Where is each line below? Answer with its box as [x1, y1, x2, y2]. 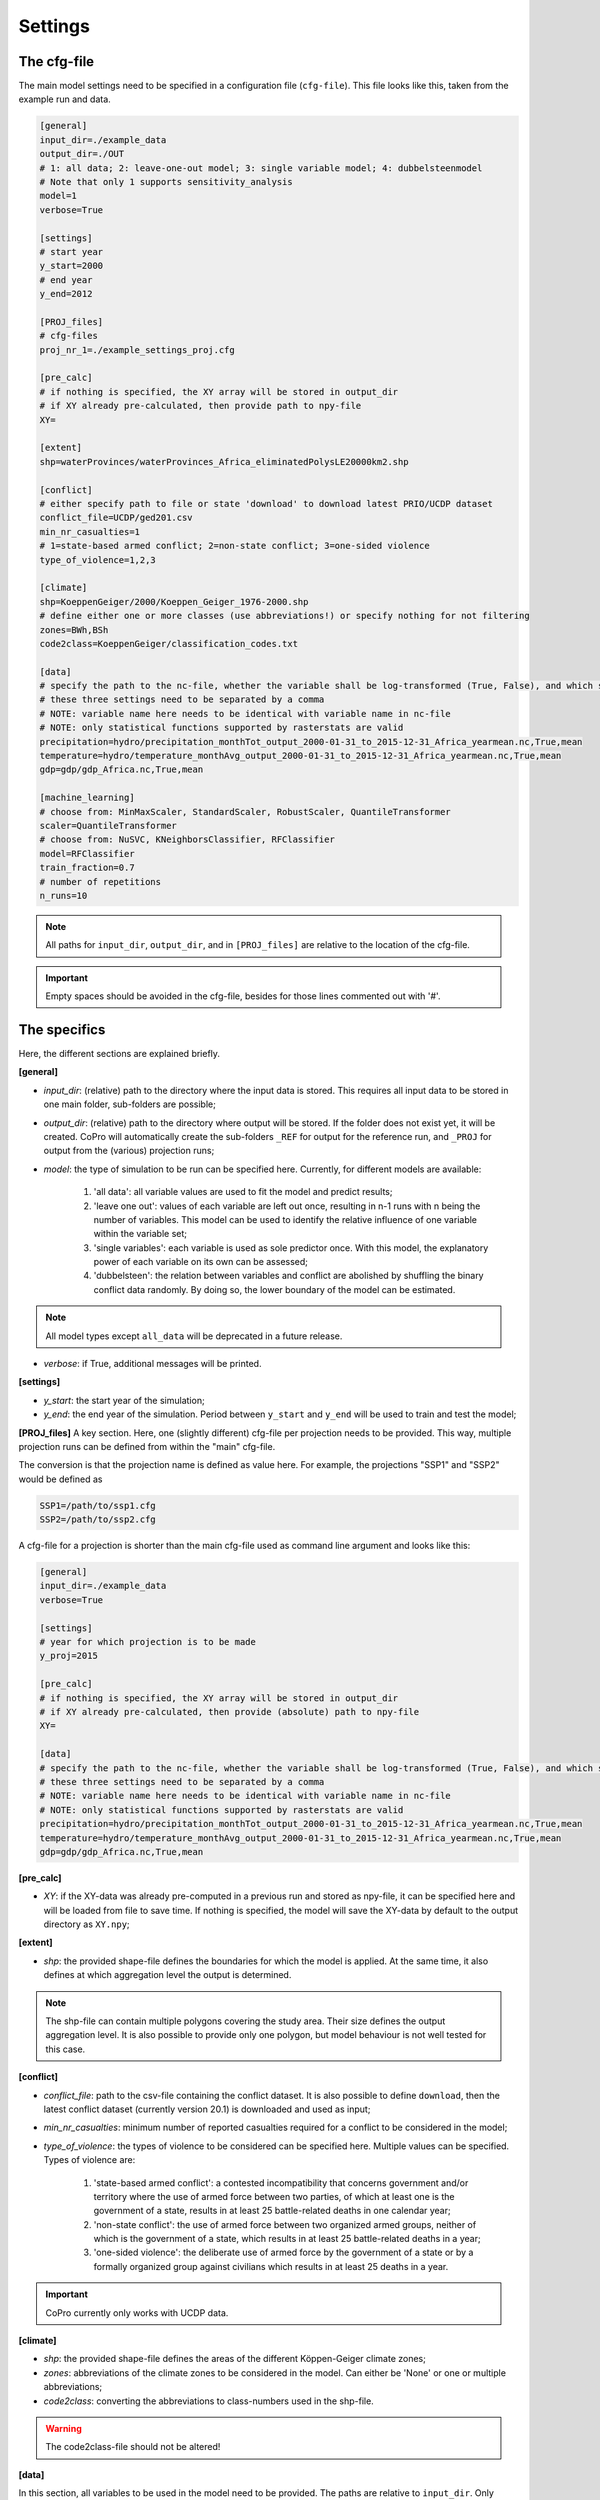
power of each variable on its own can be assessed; [93, 1256, 309, 1268]
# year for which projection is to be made [39, 1636, 257, 1648]
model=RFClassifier [39, 848, 135, 859]
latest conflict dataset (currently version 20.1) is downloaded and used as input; [43, 2103, 371, 2115]
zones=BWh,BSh [39, 624, 109, 635]
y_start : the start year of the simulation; [43, 1394, 205, 1406]
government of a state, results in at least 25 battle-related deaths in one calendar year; [93, 2205, 451, 2217]
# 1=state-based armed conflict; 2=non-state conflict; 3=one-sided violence [39, 540, 430, 552]
